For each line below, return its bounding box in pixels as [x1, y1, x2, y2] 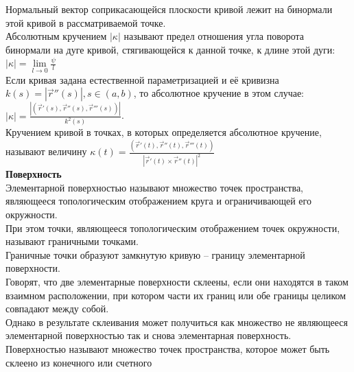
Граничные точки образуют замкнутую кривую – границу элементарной [5, 247, 305, 261]
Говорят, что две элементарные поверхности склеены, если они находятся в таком [5, 274, 349, 288]
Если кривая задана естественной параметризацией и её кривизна [5, 72, 279, 86]
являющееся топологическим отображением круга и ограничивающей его [5, 194, 311, 208]
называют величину [5, 144, 87, 159]
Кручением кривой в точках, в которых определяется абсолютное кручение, [5, 125, 322, 139]
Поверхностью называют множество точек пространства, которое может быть [5, 341, 330, 356]
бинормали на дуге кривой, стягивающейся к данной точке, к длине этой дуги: [5, 42, 335, 56]
